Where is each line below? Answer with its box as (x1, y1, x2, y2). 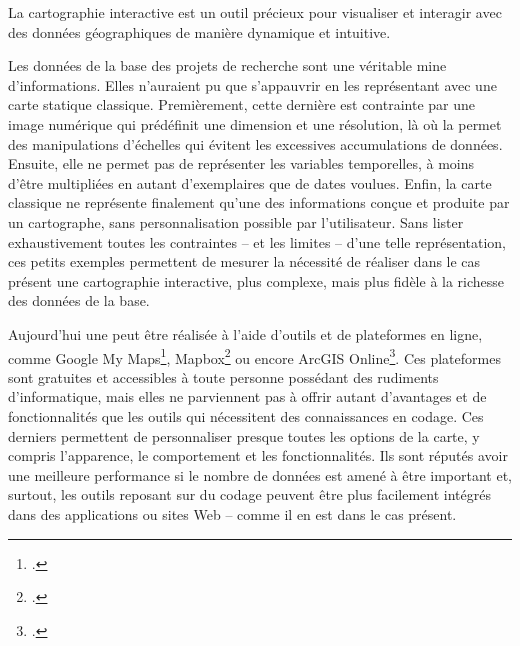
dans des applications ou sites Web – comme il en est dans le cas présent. (8, 503, 457, 524)
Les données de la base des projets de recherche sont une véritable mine (8, 55, 447, 76)
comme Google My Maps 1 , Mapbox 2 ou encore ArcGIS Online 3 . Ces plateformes (8, 344, 501, 368)
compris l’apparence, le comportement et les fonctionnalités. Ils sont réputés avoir (8, 445, 508, 466)
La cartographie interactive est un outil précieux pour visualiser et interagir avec (8, 2, 502, 22)
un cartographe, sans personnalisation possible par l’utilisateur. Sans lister (8, 211, 464, 232)
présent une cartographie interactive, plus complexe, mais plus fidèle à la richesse (8, 270, 505, 291)
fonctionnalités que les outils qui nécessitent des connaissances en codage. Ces (8, 405, 484, 426)
